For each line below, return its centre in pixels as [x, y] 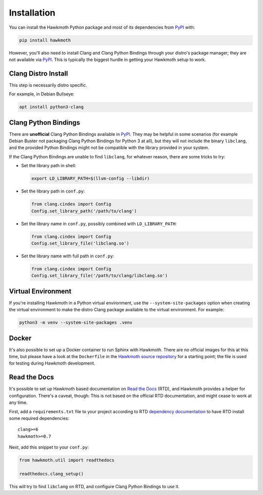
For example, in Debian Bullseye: [42, 94]
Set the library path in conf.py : [53, 191]
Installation [32, 13]
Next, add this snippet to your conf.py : [49, 447]
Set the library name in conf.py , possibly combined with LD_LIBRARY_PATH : [99, 224]
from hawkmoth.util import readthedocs [67, 460]
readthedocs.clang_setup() [51, 474]
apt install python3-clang [51, 107]
